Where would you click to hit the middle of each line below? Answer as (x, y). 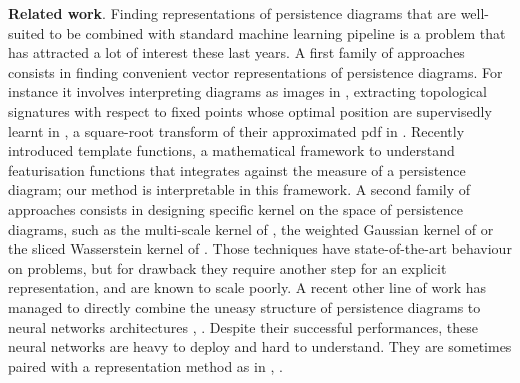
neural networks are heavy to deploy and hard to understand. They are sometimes (260, 346)
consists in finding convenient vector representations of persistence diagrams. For (255, 71)
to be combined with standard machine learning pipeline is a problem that (277, 32)
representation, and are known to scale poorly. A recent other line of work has (247, 287)
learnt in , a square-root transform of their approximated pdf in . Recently (236, 130)
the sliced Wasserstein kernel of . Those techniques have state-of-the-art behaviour (260, 248)
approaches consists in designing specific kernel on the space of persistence (235, 208)
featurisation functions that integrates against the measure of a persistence (237, 169)
